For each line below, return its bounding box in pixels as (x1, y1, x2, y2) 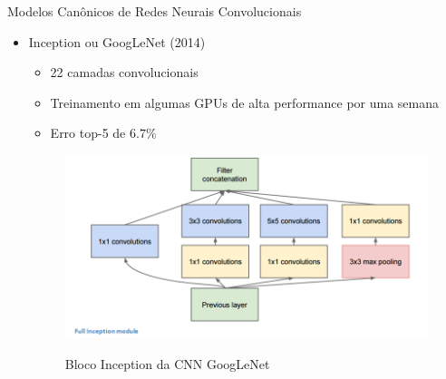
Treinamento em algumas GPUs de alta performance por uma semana (50, 92, 440, 112)
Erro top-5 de (50, 123, 126, 142)
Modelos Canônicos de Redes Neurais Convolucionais (7, 2, 302, 20)
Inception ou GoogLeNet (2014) (28, 32, 206, 51)
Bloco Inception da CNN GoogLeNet (64, 354, 270, 373)
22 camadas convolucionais (50, 63, 199, 82)
